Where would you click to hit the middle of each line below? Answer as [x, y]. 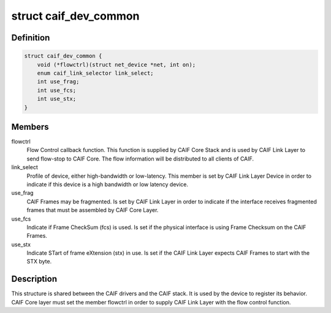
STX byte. [39, 262]
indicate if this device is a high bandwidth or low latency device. [107, 184]
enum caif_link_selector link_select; [95, 73]
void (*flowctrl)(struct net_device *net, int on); [116, 65]
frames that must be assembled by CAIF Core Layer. [93, 210]
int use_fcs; [57, 90]
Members [30, 126]
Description [34, 279]
